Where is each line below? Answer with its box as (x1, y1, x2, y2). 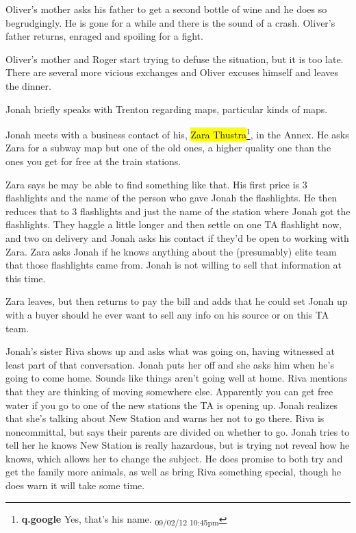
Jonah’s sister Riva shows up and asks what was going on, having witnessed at (5, 344, 335, 358)
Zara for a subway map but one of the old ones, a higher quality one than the (5, 140, 331, 155)
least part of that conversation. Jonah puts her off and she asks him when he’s (5, 357, 334, 371)
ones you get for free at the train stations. (5, 154, 181, 168)
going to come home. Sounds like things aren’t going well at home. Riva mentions (5, 371, 348, 385)
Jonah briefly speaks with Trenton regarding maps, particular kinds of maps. (5, 101, 328, 116)
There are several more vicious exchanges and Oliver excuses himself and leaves (5, 65, 338, 79)
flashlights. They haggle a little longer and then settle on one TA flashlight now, (5, 217, 342, 232)
